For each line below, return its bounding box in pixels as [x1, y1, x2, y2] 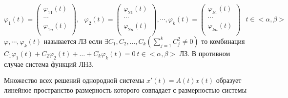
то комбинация [201, 36, 245, 46]
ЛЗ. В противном [179, 48, 230, 58]
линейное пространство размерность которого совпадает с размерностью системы [4, 84, 247, 95]
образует [216, 75, 242, 85]
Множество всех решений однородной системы [4, 75, 144, 85]
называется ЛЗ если [43, 36, 103, 46]
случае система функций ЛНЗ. [4, 59, 94, 69]
